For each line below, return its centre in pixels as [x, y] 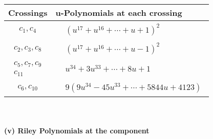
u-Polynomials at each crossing [119, 13]
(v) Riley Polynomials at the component [77, 130]
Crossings [28, 13]
